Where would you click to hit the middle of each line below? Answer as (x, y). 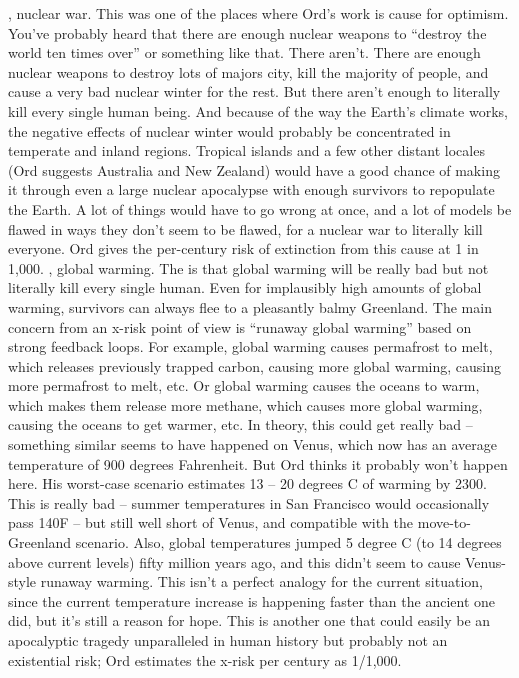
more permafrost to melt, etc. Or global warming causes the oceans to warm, (244, 385)
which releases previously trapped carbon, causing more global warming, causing (254, 365)
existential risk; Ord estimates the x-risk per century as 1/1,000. (205, 659)
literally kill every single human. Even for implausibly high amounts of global (245, 287)
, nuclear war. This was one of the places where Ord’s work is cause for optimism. (258, 13)
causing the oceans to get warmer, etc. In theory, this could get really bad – (240, 424)
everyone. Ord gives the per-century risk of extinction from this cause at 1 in (243, 248)
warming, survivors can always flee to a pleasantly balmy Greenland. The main (250, 306)
